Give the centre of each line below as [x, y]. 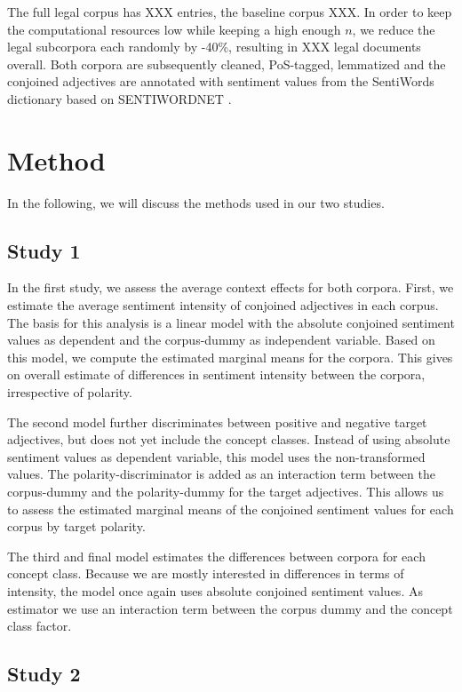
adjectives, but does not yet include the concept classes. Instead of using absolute [229, 439]
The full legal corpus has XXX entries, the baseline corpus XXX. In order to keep [230, 12]
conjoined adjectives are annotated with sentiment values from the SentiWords [221, 81]
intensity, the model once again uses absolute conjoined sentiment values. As [215, 590]
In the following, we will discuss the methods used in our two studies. [196, 202]
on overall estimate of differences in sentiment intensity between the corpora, [216, 374]
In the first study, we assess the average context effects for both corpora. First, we [231, 287]
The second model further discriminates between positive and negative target [217, 422]
